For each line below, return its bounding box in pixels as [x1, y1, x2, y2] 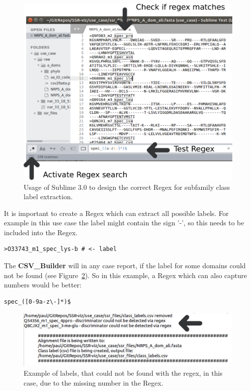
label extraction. [24, 191, 73, 202]
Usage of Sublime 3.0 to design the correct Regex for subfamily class [24, 181, 230, 192]
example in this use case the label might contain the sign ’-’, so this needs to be [4, 217, 244, 228]
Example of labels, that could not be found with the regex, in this [24, 368, 223, 378]
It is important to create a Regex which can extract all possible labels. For [4, 208, 229, 218]
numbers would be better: [4, 280, 82, 290]
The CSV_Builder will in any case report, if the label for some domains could [4, 260, 246, 271]
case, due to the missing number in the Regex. [24, 377, 163, 388]
